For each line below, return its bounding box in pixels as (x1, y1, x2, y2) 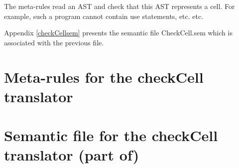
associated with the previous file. (4, 37, 104, 47)
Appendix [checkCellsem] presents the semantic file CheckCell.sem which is (4, 27, 233, 38)
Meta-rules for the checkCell (4, 66, 204, 87)
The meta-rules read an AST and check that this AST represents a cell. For (4, 1, 235, 11)
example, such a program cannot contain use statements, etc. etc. (4, 10, 204, 21)
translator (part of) (4, 145, 139, 165)
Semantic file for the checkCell (4, 125, 218, 146)
